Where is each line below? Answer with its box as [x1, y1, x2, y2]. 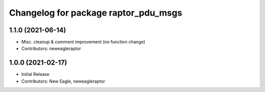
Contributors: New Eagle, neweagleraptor [21, 78, 106, 84]
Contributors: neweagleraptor [21, 46, 81, 51]
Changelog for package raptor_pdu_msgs [9, 7, 183, 18]
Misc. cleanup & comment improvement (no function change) [21, 39, 146, 45]
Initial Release [21, 71, 50, 77]
